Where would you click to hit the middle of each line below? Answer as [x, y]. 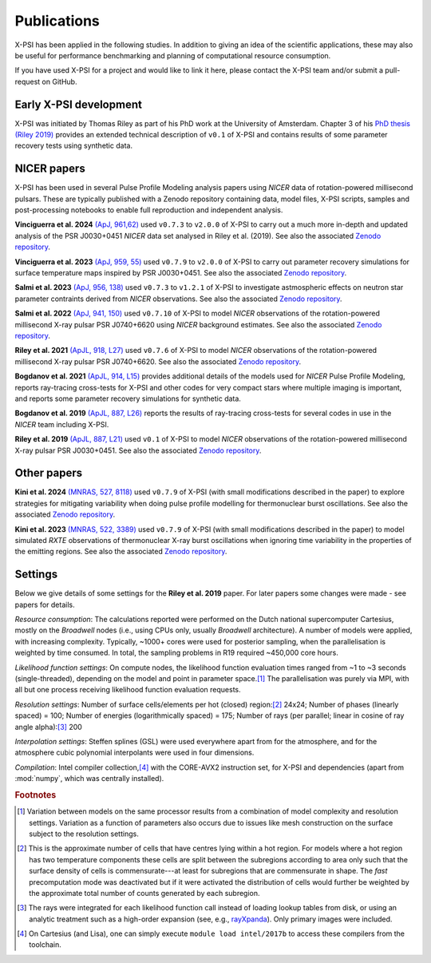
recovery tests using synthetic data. [74, 146]
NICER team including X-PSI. [62, 424]
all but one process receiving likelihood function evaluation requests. [128, 690]
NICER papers [50, 169]
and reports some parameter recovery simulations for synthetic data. [128, 398]
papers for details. [45, 604]
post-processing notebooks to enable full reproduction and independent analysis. [149, 210]
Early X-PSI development [79, 104]
